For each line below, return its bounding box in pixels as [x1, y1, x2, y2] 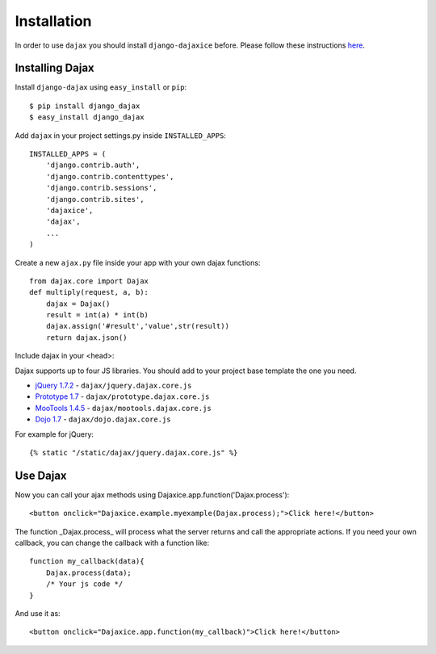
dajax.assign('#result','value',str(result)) [45, 321, 230, 331]
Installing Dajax [15, 61, 94, 75]
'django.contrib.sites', [45, 195, 145, 203]
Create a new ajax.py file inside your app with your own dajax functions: [15, 258, 261, 267]
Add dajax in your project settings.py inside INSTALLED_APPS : [15, 130, 226, 140]
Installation [15, 12, 92, 30]
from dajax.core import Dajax [29, 276, 149, 286]
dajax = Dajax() [45, 299, 111, 308]
